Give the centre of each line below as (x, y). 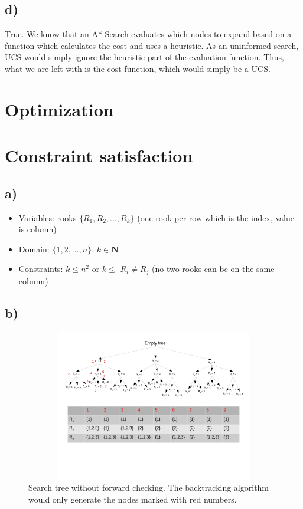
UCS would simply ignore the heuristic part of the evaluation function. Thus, (144, 57)
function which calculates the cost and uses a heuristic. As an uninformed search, (152, 45)
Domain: (34, 249)
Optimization (59, 109)
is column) (38, 229)
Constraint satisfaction (99, 155)
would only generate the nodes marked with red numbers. (133, 499)
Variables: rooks (48, 217)
